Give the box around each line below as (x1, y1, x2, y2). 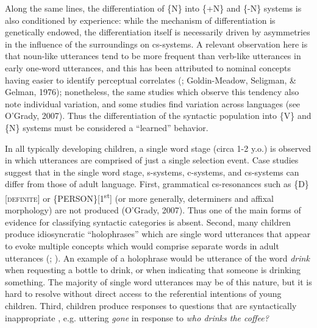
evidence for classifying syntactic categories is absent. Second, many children (5, 215, 291, 228)
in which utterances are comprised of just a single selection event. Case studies (5, 154, 299, 166)
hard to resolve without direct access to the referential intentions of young (5, 287, 282, 300)
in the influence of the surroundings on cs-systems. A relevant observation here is (5, 37, 308, 50)
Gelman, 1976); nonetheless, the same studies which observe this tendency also (5, 85, 299, 98)
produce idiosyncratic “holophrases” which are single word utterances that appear (5, 227, 311, 240)
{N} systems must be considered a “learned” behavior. (5, 121, 208, 134)
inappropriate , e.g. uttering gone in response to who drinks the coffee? (5, 311, 269, 324)
